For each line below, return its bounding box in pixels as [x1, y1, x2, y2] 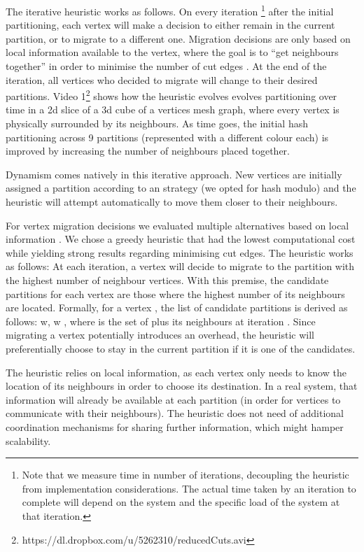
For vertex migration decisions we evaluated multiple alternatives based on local [6, 218, 349, 232]
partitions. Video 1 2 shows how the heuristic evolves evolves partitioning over [6, 87, 337, 103]
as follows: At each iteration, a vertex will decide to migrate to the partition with [6, 259, 355, 274]
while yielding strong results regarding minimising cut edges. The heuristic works [6, 245, 353, 260]
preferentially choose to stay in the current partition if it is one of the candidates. [6, 341, 356, 355]
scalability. [6, 433, 51, 448]
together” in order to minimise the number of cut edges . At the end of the [6, 59, 327, 73]
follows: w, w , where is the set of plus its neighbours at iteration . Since [6, 313, 316, 328]
